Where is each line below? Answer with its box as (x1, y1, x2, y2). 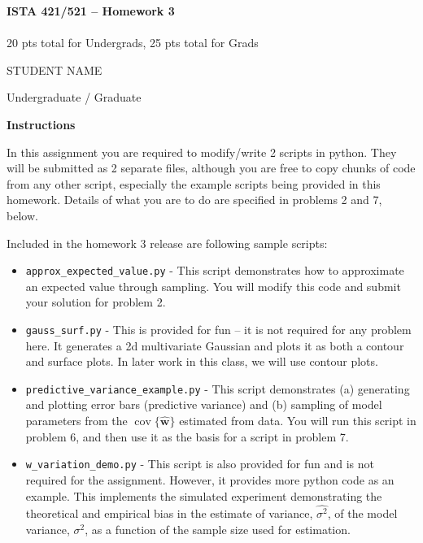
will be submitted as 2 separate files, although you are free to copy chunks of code (7, 159, 416, 176)
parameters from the (25, 412, 128, 429)
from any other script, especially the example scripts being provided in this (7, 175, 381, 192)
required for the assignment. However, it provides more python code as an (25, 471, 395, 488)
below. (7, 206, 38, 224)
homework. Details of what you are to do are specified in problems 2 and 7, (7, 191, 382, 208)
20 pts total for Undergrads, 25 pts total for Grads (7, 34, 259, 51)
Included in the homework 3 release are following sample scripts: (7, 234, 328, 251)
